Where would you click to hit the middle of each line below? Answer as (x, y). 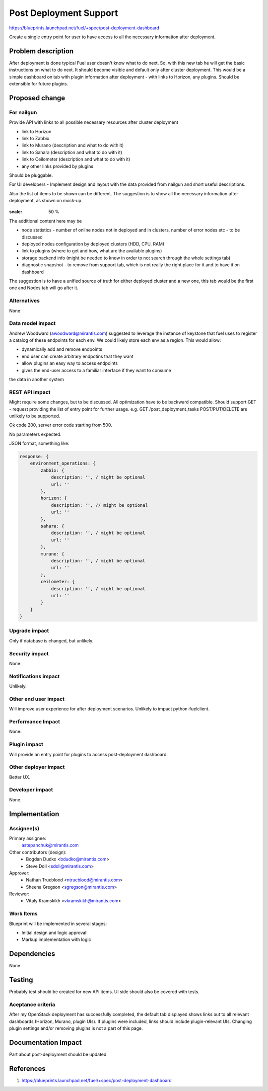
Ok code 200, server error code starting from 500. (61, 425)
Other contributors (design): (38, 852)
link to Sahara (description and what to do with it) (72, 152)
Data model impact (33, 323)
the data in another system (36, 379)
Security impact (29, 653)
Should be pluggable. (31, 175)
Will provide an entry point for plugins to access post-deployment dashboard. (89, 754)
